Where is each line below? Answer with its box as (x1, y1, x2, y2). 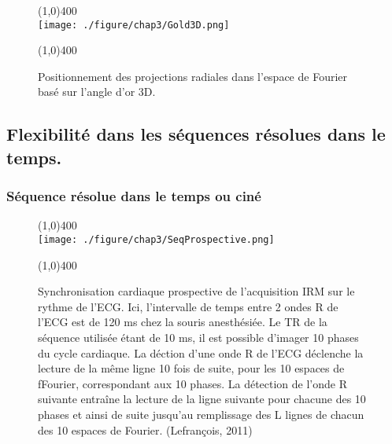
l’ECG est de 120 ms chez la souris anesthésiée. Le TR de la (38, 314, 327, 330)
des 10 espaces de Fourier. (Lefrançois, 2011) (38, 421, 253, 438)
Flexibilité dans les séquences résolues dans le (6, 122, 386, 146)
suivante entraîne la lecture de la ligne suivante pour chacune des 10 (38, 391, 366, 407)
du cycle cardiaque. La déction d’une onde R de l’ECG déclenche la (38, 344, 364, 361)
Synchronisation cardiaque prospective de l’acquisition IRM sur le (38, 283, 355, 299)
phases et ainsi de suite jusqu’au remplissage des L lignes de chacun (38, 406, 364, 423)
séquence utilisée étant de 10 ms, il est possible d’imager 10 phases (38, 329, 359, 346)
